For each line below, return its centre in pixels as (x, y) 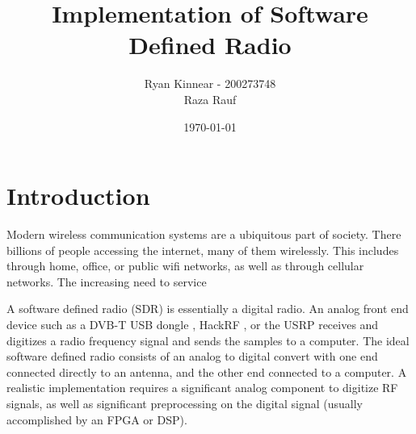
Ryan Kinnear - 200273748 (210, 83)
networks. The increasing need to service (107, 281)
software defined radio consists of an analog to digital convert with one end (192, 356)
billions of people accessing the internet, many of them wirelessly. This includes (203, 250)
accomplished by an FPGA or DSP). (97, 419)
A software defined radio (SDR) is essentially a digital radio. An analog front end (208, 309)
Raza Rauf (210, 99)
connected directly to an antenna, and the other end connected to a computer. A (207, 371)
